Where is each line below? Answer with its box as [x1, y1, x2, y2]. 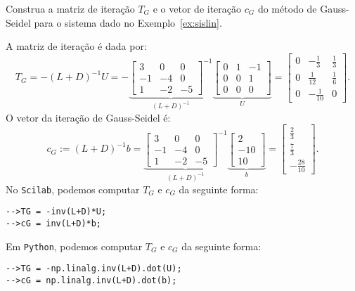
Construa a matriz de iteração [6, 1, 135, 15]
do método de [257, 1, 317, 15]
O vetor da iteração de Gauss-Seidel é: [6, 110, 171, 124]
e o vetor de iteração [153, 1, 242, 15]
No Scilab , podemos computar [6, 181, 140, 196]
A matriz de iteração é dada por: [6, 39, 147, 53]
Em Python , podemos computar [6, 238, 143, 253]
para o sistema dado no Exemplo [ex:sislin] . [34, 15, 222, 30]
